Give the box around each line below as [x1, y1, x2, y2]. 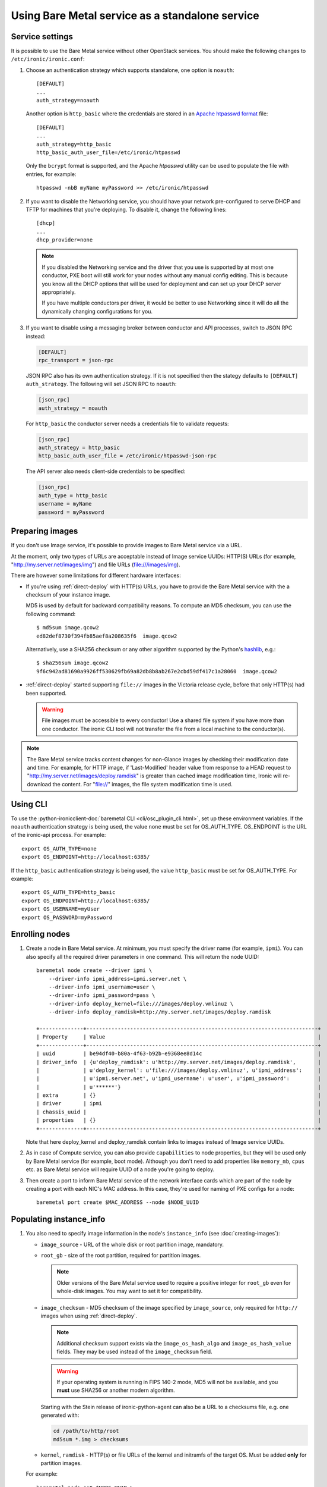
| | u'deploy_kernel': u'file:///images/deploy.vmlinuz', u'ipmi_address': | [36, 1066, 322, 1074]
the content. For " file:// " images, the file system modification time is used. [52, 780, 233, 788]
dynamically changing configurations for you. [42, 308, 153, 315]
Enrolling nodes [11, 929, 71, 939]
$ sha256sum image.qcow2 [36, 660, 109, 666]
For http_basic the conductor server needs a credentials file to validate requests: [26, 420, 229, 427]
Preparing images [11, 526, 78, 537]
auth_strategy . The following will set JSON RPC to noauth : [26, 381, 177, 388]
